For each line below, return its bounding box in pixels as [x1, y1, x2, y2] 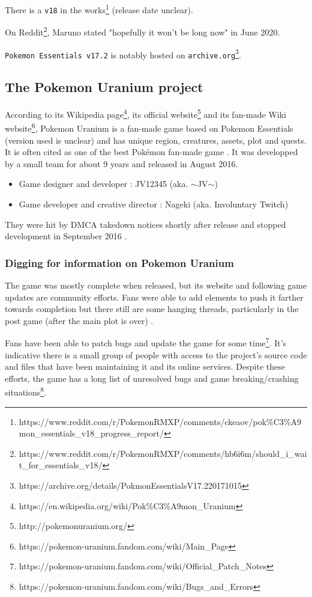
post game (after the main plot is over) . [5, 314, 154, 326]
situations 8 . [5, 384, 47, 399]
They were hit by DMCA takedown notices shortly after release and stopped [5, 218, 286, 230]
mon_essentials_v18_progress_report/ [19, 427, 164, 439]
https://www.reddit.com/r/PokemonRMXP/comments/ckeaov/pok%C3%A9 [19, 415, 301, 427]
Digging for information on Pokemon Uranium [5, 255, 234, 270]
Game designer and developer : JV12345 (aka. [19, 177, 188, 190]
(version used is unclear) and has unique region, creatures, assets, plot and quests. [5, 133, 307, 146]
